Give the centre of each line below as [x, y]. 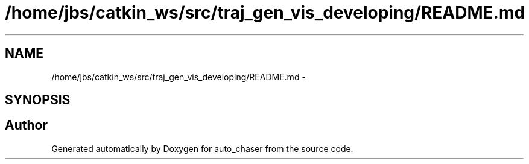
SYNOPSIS [38, 100]
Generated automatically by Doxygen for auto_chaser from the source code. [202, 148]
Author [26, 125]
